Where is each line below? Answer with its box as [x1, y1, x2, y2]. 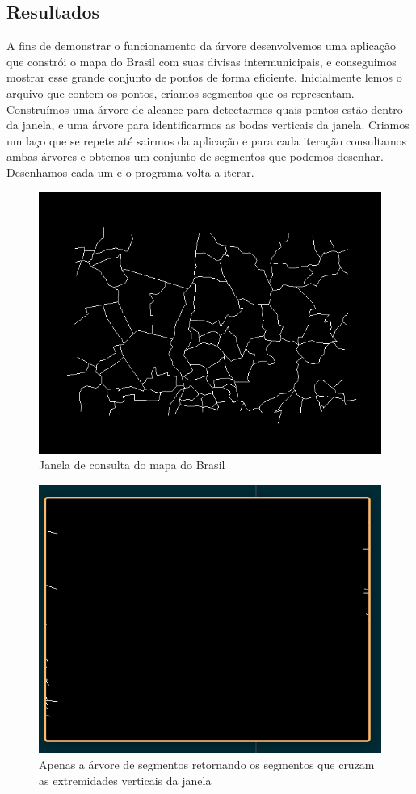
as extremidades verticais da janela [39, 771, 212, 788]
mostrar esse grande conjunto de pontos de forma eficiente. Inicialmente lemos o [6, 69, 402, 86]
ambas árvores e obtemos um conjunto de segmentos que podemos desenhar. [6, 148, 384, 165]
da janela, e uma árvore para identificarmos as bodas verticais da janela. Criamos [6, 116, 410, 133]
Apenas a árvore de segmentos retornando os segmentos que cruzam [39, 755, 375, 772]
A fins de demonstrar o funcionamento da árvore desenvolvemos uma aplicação [6, 37, 396, 54]
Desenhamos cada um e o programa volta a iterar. [6, 163, 254, 180]
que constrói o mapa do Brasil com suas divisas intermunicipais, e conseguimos [6, 53, 397, 69]
